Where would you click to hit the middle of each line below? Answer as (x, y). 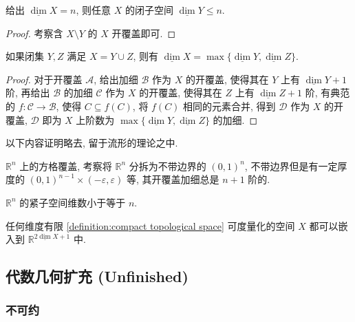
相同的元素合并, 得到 (229, 106)
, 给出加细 (116, 79)
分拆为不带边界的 (168, 165)
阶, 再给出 (28, 93)
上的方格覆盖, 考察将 (66, 165)
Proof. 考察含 (34, 33)
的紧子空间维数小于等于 (73, 202)
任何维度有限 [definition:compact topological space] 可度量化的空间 (150, 225)
